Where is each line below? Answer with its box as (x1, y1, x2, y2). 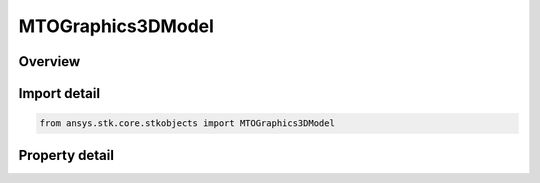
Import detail (18, 85, 100, 102)
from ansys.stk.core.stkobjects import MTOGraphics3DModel (39, 118, 335, 129)
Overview (18, 53, 81, 70)
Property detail (18, 146, 115, 164)
